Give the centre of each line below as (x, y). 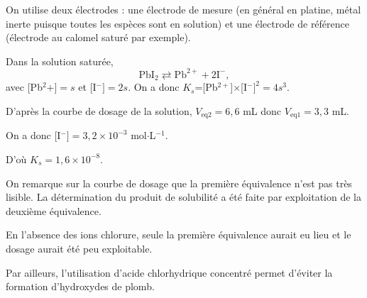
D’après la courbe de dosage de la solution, (99, 110)
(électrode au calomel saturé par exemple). (98, 37)
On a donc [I (33, 135)
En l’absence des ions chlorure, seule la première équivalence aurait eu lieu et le (179, 234)
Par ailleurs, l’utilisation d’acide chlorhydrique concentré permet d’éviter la (169, 272)
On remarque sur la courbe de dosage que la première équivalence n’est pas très (179, 183)
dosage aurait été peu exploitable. (79, 248)
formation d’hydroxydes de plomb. (80, 286)
